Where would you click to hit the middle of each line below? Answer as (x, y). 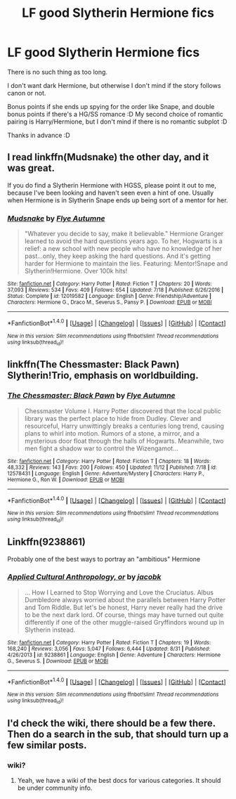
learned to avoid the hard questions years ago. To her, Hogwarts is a (123, 241)
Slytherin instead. (50, 630)
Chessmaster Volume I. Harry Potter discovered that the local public (123, 411)
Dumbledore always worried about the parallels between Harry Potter (125, 599)
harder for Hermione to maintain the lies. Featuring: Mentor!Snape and (126, 264)
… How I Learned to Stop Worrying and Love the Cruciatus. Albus (119, 592)
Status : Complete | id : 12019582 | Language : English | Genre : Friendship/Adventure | (110, 297)
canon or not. (27, 93)
